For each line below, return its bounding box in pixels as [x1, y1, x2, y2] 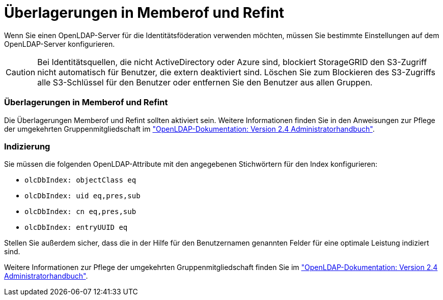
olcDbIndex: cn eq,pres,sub [24, 207, 136, 216]
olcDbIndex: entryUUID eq [24, 223, 128, 232]
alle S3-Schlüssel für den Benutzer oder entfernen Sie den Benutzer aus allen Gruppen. [37, 77, 373, 87]
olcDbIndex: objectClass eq [24, 176, 136, 185]
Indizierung [4, 141, 50, 152]
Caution [6, 67, 36, 77]
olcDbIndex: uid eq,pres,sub [24, 192, 141, 200]
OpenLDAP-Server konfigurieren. [4, 39, 115, 48]
